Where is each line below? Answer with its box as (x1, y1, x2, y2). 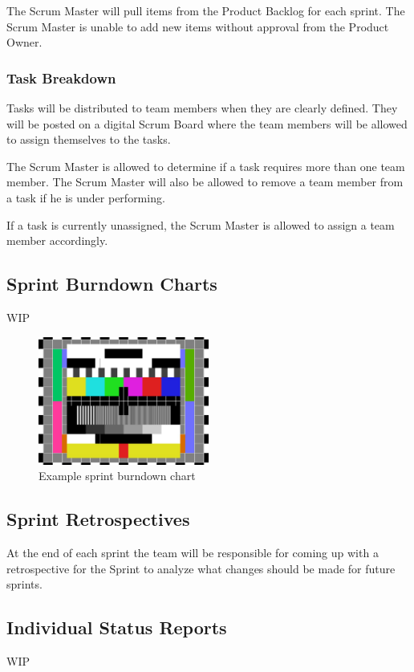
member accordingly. (6, 232, 108, 249)
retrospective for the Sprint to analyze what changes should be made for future (6, 560, 396, 576)
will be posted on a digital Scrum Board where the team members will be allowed (6, 115, 408, 132)
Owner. (6, 34, 43, 51)
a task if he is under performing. (6, 189, 165, 206)
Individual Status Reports (6, 615, 227, 640)
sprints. (6, 576, 43, 593)
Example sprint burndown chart (39, 467, 196, 484)
